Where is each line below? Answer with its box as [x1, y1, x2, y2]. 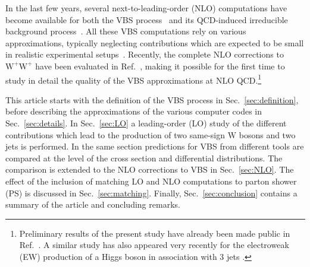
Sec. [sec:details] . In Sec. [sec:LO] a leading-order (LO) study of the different [5, 117, 287, 129]
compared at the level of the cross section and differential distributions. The [5, 151, 283, 164]
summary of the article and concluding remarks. [5, 198, 180, 211]
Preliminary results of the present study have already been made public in [19, 227, 290, 239]
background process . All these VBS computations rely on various [5, 25, 246, 37]
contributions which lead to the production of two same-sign [5, 128, 225, 141]
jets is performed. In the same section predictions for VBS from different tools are [5, 140, 304, 152]
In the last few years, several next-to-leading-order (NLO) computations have [5, 2, 287, 14]
